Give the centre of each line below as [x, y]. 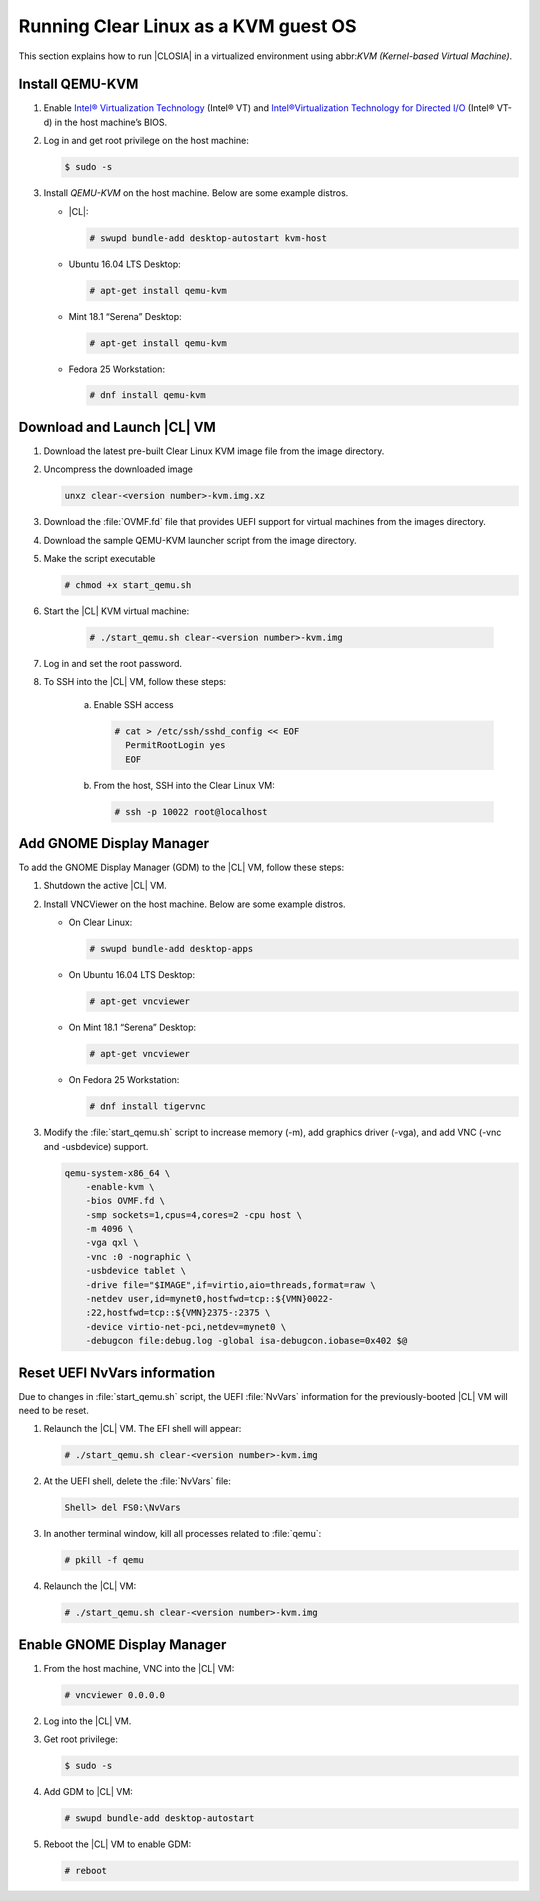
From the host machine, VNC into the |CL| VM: [139, 1668]
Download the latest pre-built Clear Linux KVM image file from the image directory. [214, 451]
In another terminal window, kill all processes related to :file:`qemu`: [182, 1534]
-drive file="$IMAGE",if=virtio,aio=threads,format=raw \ [230, 1284]
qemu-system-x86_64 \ [117, 1173]
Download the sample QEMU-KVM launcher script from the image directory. [200, 540]
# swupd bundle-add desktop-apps [171, 949]
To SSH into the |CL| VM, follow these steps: [135, 682]
